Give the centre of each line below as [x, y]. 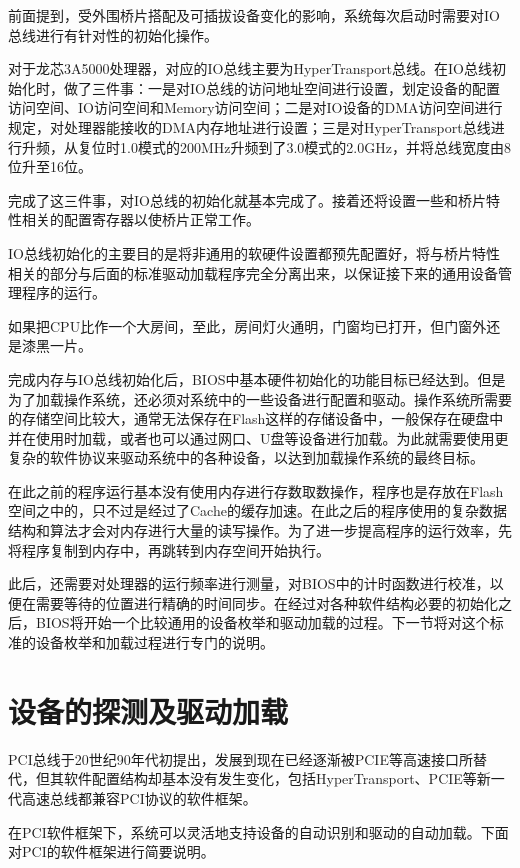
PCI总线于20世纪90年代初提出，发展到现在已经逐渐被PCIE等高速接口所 [240, 758]
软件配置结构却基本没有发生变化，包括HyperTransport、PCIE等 [270, 778]
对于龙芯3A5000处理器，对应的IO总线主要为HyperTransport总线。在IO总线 [250, 68]
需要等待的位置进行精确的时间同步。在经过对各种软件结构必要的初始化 [266, 602]
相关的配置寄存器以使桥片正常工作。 [140, 219]
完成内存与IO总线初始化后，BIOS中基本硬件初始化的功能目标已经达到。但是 [257, 378]
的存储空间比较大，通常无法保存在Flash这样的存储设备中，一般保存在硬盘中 [256, 418]
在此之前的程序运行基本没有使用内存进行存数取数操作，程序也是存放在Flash [256, 490]
